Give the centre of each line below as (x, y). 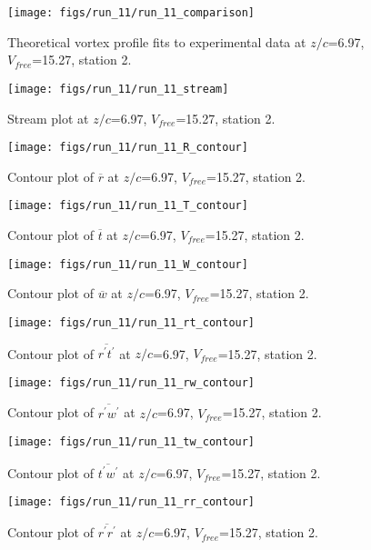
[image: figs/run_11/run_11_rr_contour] (131, 502)
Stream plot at (48, 118)
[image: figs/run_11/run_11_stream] (118, 89)
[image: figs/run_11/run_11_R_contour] (128, 148)
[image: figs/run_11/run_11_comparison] (131, 13)
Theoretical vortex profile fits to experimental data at (157, 41)
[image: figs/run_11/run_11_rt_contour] (131, 322)
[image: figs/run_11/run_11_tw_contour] (131, 442)
